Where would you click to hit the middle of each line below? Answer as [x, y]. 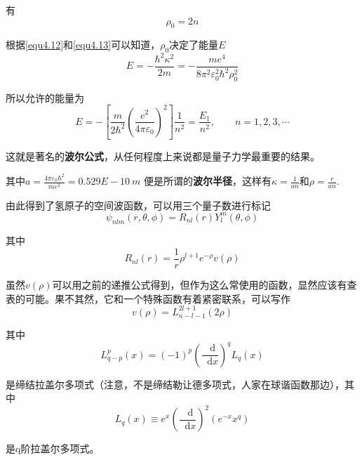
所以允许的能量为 [45, 97]
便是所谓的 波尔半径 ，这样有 [207, 181]
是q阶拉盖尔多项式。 [53, 448]
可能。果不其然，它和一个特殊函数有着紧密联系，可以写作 [157, 298]
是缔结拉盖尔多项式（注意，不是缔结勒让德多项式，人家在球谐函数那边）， [175, 384]
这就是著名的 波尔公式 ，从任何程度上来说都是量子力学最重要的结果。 [163, 156]
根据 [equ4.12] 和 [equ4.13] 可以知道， [83, 45]
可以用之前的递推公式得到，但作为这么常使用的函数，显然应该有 [200, 285]
